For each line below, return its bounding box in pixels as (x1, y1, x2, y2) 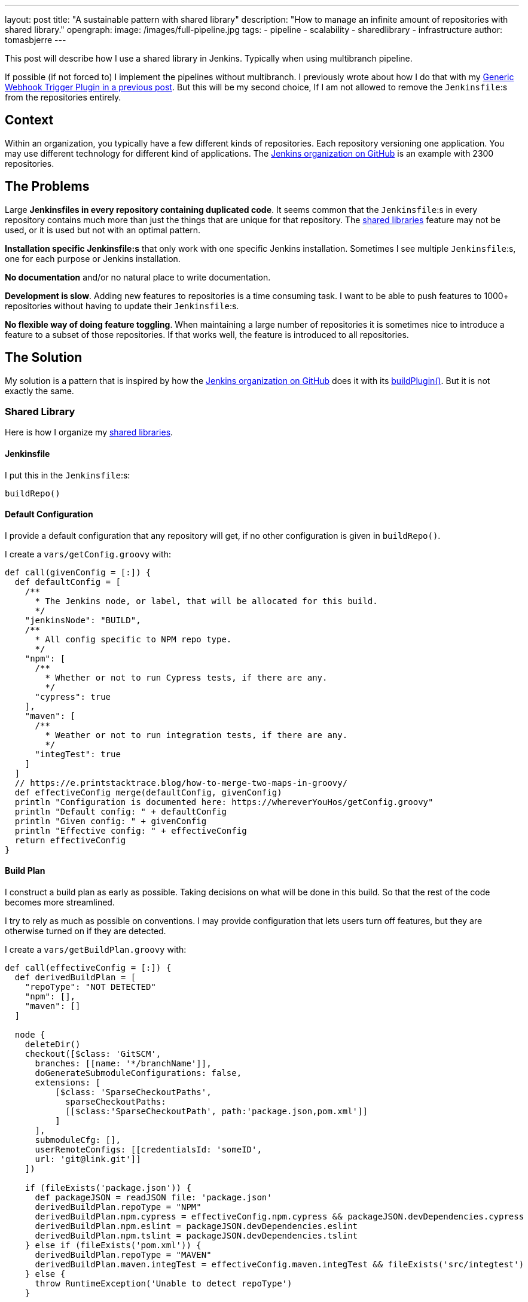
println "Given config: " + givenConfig (14, 816, 207, 826)
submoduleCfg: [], (35, 1135, 121, 1145)
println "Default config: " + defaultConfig (14, 806, 227, 816)
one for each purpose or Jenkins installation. (5, 253, 181, 264)
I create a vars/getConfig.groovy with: (5, 548, 171, 559)
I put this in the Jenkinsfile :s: (5, 469, 130, 480)
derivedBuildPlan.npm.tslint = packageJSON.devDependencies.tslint (35, 1230, 358, 1240)
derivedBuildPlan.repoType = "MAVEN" (35, 1249, 212, 1260)
